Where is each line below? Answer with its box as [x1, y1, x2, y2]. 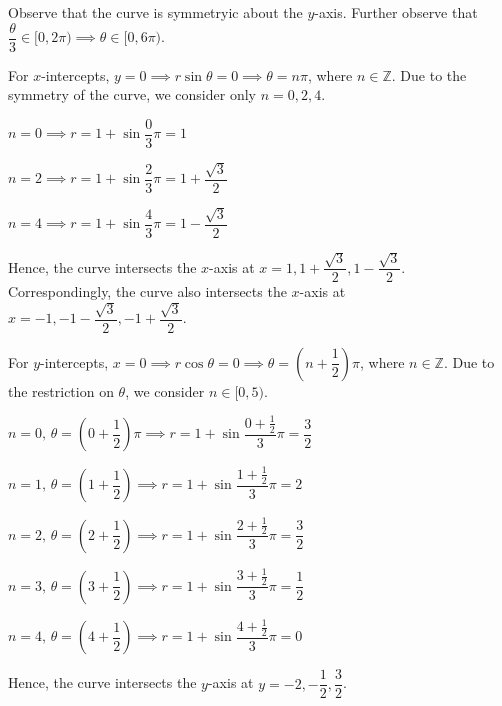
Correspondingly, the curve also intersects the [8, 281, 287, 302]
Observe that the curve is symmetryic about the [8, 2, 303, 22]
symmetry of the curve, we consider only [8, 84, 256, 105]
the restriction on [8, 380, 114, 401]
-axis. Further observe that [314, 2, 478, 22]
